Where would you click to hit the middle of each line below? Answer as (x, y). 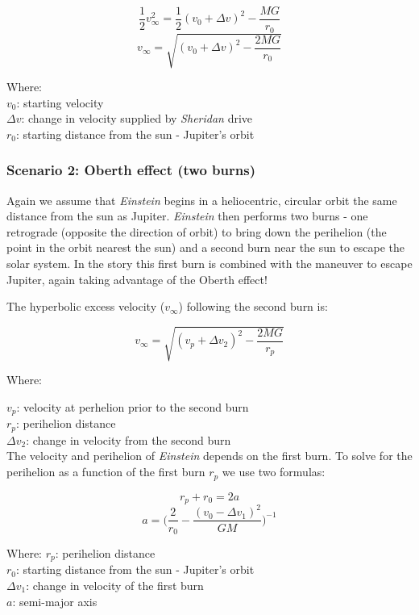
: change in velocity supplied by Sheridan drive (137, 118)
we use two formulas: (274, 472)
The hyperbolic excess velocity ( (86, 306)
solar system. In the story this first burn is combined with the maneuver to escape (209, 264)
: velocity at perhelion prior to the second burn (133, 406)
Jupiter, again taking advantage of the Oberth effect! (137, 279)
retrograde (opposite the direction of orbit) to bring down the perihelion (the (197, 231)
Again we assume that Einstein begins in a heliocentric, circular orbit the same (202, 200)
